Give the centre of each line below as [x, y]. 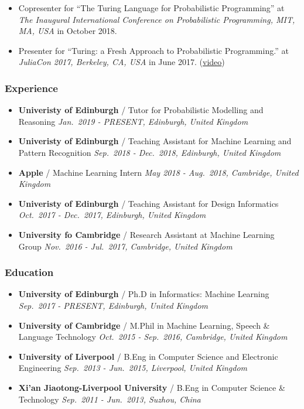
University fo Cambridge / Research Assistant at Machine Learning [146, 234]
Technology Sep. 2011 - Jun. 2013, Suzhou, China [110, 399]
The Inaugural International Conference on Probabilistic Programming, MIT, [157, 19]
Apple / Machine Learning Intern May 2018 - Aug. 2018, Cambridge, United [158, 172]
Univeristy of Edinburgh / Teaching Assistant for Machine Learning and [155, 141]
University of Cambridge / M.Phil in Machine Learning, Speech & [144, 325]
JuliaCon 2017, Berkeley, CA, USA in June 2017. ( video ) [122, 62]
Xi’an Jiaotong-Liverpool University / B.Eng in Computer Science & [152, 387]
